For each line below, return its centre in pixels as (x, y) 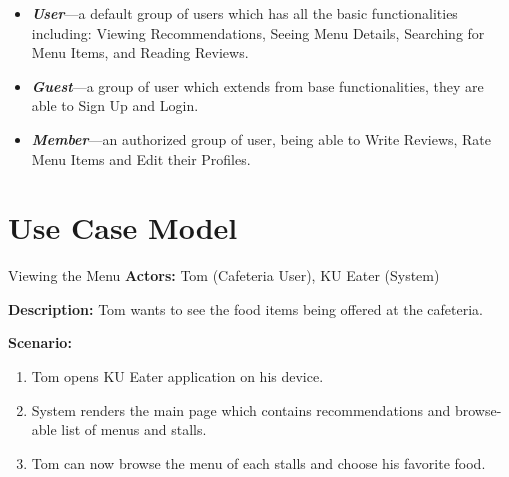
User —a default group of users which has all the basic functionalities (244, 13)
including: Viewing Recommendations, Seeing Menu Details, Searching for (258, 32)
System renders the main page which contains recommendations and (241, 409)
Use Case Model (123, 227)
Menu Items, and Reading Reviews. (140, 52)
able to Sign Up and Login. (115, 105)
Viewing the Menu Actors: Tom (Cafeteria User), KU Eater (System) (224, 275)
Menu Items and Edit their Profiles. (141, 158)
